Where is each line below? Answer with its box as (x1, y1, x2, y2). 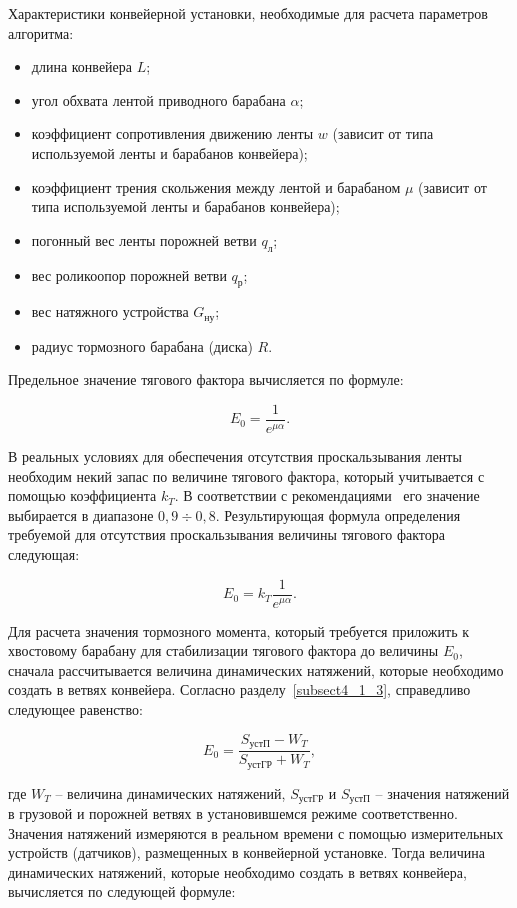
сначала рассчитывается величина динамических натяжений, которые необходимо (8, 659, 504, 680)
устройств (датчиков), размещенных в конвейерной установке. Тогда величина (8, 842, 486, 863)
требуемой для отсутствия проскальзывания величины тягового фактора (8, 524, 446, 545)
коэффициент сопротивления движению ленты (31, 123, 314, 144)
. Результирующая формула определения (215, 504, 461, 525)
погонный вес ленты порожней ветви (31, 229, 257, 250)
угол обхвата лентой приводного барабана (31, 89, 286, 110)
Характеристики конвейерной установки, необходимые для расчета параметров (8, 3, 488, 23)
